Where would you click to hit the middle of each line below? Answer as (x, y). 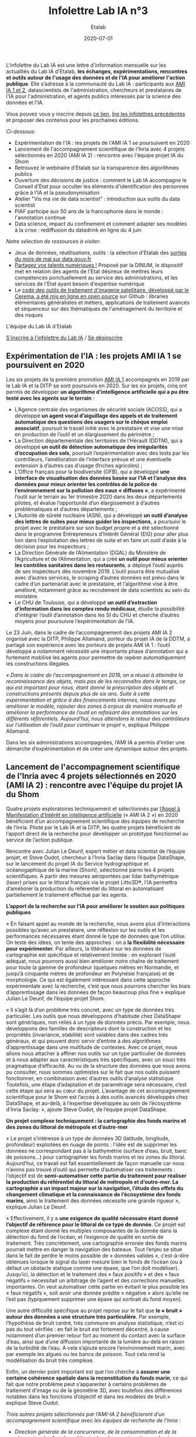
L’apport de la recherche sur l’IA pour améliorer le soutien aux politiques (96, 906)
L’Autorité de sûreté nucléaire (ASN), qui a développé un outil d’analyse (101, 515)
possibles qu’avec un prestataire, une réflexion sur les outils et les (85, 929)
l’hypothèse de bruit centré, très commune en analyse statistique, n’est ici (95, 1323)
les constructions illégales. (38, 663)
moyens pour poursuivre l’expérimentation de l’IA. (74, 621)
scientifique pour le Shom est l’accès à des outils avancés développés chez (97, 1097)
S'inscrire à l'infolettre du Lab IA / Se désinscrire (64, 338)
